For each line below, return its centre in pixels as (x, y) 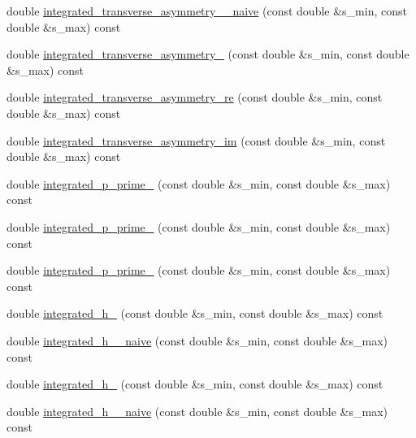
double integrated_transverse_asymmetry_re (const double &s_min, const (195, 97)
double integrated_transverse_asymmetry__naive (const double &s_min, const (207, 11)
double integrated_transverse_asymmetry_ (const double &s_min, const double (208, 54)
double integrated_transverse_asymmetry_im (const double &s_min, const (196, 140)
